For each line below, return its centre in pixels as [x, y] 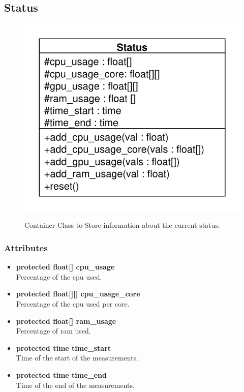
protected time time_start [64, 348]
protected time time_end [61, 375]
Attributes [26, 248]
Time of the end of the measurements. [75, 385]
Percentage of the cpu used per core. [73, 304]
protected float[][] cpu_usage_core [78, 294]
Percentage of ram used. [53, 331]
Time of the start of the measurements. [77, 358]
